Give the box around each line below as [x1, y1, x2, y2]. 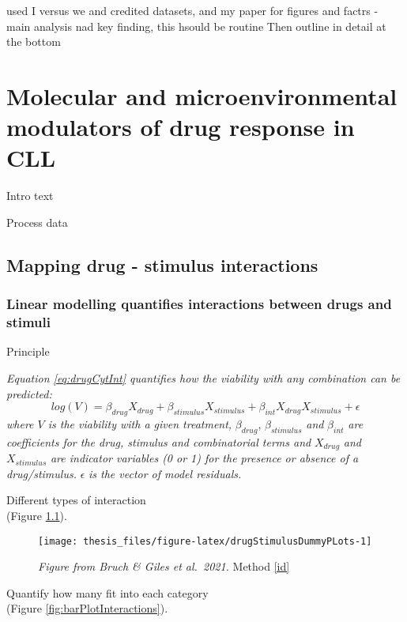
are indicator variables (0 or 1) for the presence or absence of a [50, 450, 359, 466]
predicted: [6, 385, 52, 401]
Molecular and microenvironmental [6, 79, 398, 111]
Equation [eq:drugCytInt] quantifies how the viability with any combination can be [6, 369, 401, 386]
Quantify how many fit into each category [6, 584, 209, 601]
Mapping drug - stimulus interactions [6, 252, 318, 277]
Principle [6, 343, 50, 360]
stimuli [6, 312, 51, 332]
